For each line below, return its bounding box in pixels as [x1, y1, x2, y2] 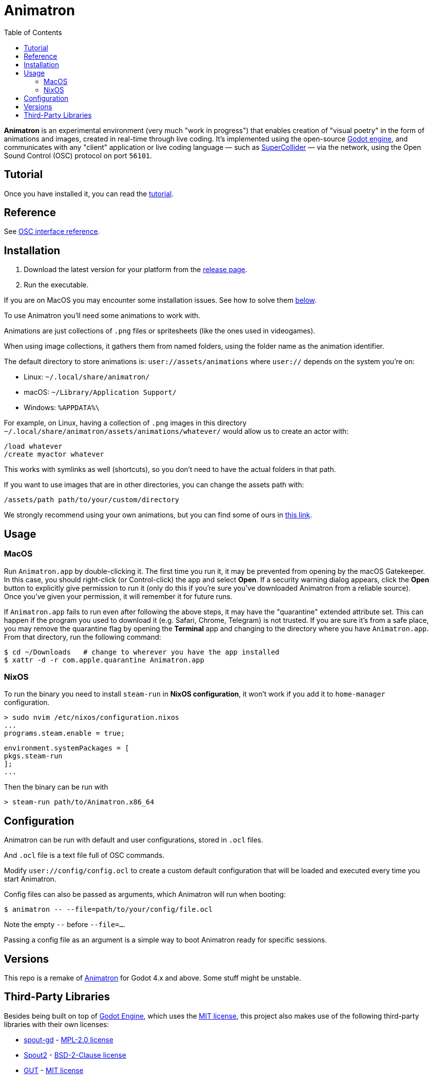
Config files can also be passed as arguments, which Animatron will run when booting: [4, 890, 286, 899]
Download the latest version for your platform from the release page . [24, 265, 247, 274]
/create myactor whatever [4, 450, 104, 459]
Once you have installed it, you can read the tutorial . [4, 189, 174, 198]
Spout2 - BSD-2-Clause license [24, 1050, 126, 1059]
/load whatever [4, 442, 63, 451]
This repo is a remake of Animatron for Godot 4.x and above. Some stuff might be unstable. [4, 973, 301, 982]
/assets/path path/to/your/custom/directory [4, 496, 180, 504]
